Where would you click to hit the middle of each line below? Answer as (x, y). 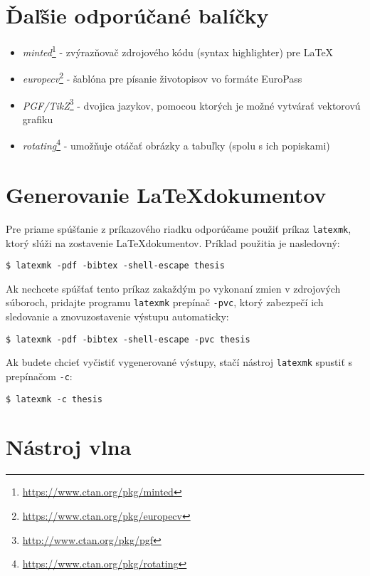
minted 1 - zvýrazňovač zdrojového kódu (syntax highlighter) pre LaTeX (178, 51)
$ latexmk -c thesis (54, 399)
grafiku (38, 119)
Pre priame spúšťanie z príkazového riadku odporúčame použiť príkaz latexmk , (179, 228)
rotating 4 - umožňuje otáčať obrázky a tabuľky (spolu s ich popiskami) (176, 145)
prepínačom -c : (39, 376)
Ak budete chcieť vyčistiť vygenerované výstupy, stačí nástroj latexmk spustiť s (179, 362)
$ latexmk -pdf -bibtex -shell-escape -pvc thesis (128, 339)
